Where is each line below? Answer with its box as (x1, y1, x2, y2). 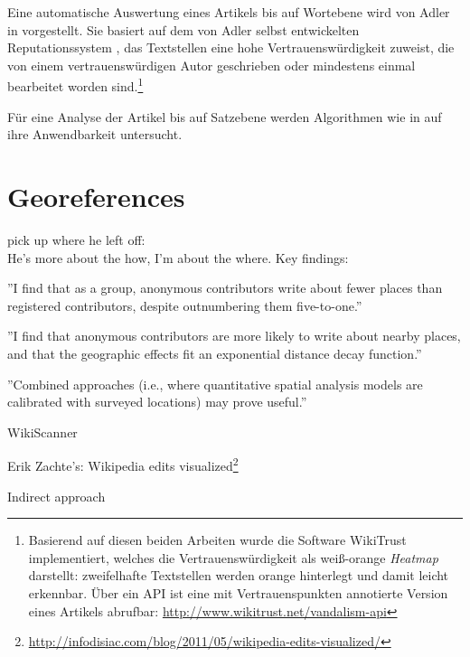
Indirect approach (7, 486, 106, 505)
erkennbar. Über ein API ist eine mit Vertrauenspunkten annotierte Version (28, 583, 448, 602)
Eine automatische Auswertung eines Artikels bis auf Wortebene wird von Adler (7, 3, 450, 21)
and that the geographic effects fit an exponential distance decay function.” (7, 343, 422, 362)
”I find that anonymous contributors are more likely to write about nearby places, (7, 326, 461, 345)
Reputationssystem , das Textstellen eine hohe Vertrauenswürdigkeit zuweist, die (7, 38, 455, 57)
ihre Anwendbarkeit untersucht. (7, 125, 183, 144)
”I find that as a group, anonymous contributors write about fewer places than (7, 278, 443, 297)
